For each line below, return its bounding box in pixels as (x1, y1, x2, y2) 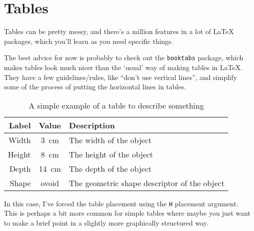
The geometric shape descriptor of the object (69, 177, 225, 189)
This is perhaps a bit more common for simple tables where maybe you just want (4, 208, 251, 218)
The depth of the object (69, 162, 152, 174)
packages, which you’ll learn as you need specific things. (4, 36, 173, 46)
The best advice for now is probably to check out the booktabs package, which (4, 52, 244, 63)
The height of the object (69, 148, 153, 160)
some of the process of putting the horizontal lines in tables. (4, 81, 186, 92)
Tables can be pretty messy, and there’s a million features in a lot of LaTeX (4, 26, 234, 37)
